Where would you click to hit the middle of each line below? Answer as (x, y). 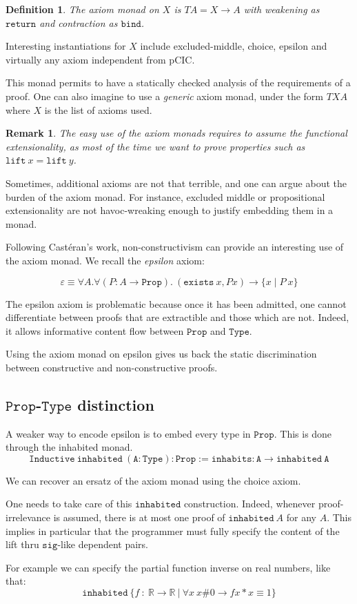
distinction (116, 404)
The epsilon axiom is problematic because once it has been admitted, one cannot (176, 303)
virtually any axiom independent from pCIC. (100, 59)
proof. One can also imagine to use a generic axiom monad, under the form (165, 96)
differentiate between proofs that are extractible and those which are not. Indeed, (177, 317)
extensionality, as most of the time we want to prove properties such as (155, 146)
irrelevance (28, 517)
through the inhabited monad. (69, 447)
